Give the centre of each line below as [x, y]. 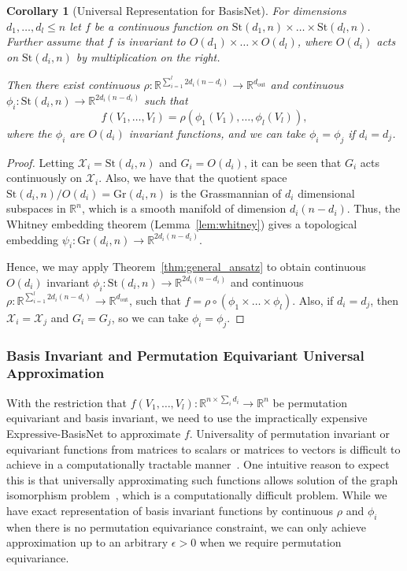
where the [29, 133]
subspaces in [36, 208]
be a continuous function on [161, 26]
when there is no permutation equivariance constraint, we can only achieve [186, 527]
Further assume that [55, 41]
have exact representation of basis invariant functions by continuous [170, 510]
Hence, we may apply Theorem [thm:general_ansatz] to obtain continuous [186, 267]
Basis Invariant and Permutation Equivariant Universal [185, 355]
